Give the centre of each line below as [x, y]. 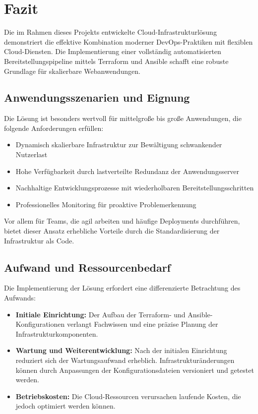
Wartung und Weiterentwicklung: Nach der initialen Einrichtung [121, 350]
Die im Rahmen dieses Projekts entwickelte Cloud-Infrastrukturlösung [110, 32]
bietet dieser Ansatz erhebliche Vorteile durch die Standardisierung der [112, 231]
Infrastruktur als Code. [39, 240]
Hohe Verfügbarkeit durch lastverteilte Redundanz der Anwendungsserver [128, 171]
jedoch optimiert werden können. [65, 406]
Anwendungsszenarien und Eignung [97, 97]
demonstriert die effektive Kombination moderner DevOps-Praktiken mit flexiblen [129, 41]
